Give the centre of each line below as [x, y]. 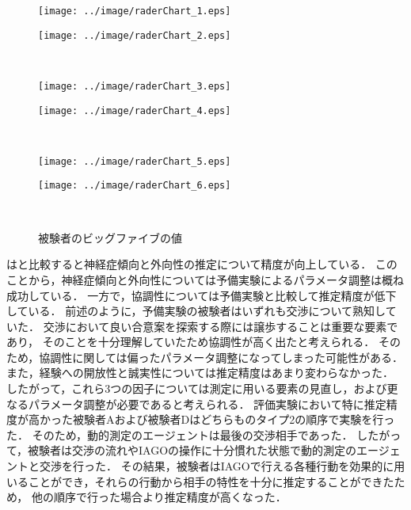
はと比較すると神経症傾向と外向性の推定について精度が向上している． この [202, 264]
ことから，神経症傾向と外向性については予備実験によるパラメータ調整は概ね [205, 279]
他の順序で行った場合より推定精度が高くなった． [159, 497]
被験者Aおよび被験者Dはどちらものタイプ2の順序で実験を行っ [234, 419]
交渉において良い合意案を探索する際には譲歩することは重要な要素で [221, 326]
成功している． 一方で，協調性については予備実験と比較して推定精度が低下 [202, 295]
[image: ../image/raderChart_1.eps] [135, 11]
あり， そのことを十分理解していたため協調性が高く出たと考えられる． [191, 342]
